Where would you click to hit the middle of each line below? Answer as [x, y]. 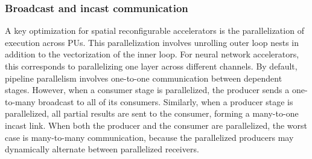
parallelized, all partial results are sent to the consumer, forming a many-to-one [152, 113]
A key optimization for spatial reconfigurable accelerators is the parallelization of [154, 31]
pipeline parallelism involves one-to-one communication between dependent [144, 78]
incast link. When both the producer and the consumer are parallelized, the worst [156, 125]
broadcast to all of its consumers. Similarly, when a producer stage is [166, 101]
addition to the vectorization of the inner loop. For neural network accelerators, [152, 54]
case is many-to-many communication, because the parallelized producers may [149, 137]
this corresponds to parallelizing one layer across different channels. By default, [151, 66]
